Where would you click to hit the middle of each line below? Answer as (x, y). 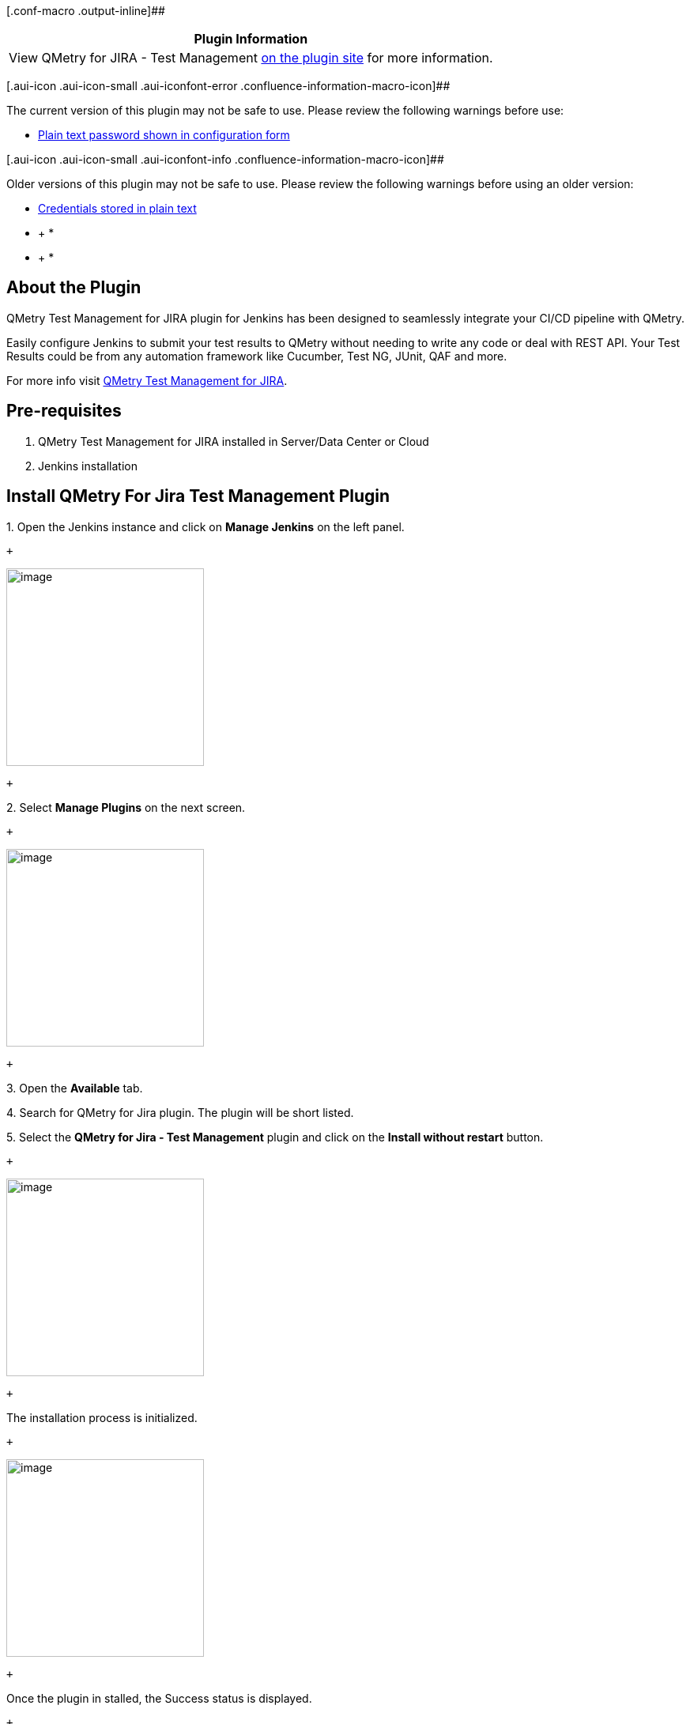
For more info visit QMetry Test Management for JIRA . (147, 380)
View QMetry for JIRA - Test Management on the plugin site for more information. (251, 58)
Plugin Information (251, 39)
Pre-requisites (64, 411)
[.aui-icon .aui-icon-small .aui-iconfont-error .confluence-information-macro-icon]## (228, 86)
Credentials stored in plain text (117, 208)
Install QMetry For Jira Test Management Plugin (198, 496)
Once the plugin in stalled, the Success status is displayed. (159, 1698)
